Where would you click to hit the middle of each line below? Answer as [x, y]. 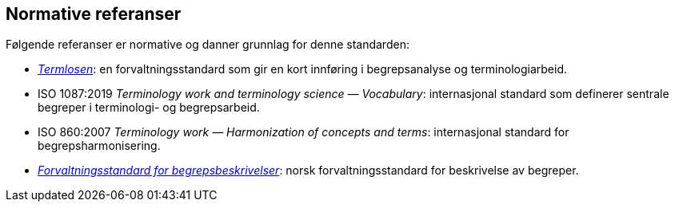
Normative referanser [94, 14]
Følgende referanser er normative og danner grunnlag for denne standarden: [208, 45]
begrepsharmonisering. [99, 146]
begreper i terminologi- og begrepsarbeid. [149, 108]
